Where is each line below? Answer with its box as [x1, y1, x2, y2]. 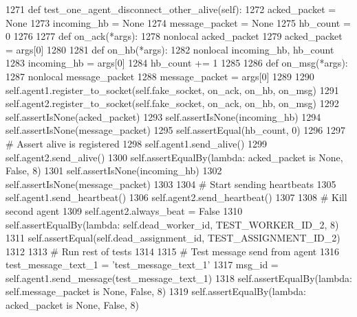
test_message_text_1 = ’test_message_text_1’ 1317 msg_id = [6, 257, 279, 272]
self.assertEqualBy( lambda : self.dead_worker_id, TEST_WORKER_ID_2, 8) [6, 217, 339, 231]
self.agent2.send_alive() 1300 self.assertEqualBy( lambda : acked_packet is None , [6, 150, 343, 164]
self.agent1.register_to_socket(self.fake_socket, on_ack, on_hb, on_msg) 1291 [6, 82, 339, 97]
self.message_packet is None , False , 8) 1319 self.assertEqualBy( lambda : [6, 284, 306, 298]
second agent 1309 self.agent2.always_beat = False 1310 [6, 203, 243, 218]
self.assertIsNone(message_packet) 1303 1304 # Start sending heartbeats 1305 [6, 176, 336, 191]
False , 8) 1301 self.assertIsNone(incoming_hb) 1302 [6, 163, 222, 178]
